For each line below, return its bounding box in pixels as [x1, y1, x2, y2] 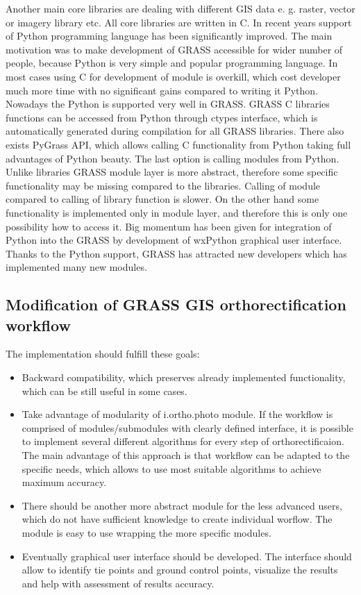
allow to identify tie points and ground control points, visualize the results [22, 562, 338, 577]
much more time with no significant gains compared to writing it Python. [6, 83, 319, 97]
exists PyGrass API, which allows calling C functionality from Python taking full [6, 137, 351, 151]
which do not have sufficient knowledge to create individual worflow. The [22, 512, 333, 526]
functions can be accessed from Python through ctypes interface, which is [6, 110, 318, 124]
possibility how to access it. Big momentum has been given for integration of [6, 219, 332, 233]
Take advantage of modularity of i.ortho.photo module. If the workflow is [22, 407, 333, 421]
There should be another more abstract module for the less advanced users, [22, 498, 342, 512]
